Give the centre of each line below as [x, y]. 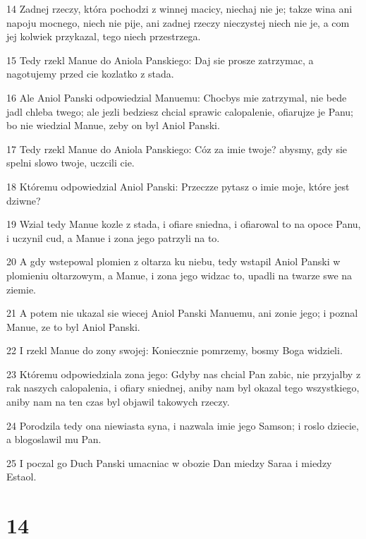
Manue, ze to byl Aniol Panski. [73, 326]
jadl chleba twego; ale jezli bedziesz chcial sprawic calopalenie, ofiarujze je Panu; [180, 111]
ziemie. [21, 289]
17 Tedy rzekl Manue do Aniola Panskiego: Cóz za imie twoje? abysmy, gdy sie [177, 149]
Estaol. [22, 477]
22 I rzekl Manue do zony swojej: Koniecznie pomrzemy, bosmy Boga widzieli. [175, 350]
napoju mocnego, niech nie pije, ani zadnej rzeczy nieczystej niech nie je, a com [178, 22]
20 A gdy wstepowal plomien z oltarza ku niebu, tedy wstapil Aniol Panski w [173, 261]
